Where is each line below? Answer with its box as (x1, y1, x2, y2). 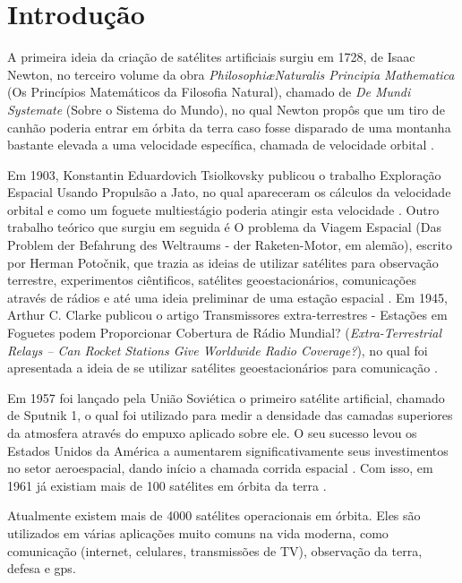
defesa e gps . (7, 559, 76, 578)
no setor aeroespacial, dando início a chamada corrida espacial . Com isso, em (7, 459, 433, 477)
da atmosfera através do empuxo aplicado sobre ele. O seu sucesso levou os (7, 424, 417, 442)
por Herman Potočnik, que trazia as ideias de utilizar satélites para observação (7, 253, 439, 271)
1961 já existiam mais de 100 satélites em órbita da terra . (7, 476, 327, 494)
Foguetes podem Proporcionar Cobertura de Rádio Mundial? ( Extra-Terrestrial (7, 323, 442, 342)
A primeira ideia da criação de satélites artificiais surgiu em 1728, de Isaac (7, 47, 415, 66)
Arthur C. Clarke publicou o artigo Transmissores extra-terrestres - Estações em (7, 305, 448, 324)
